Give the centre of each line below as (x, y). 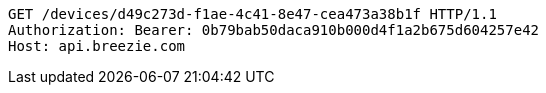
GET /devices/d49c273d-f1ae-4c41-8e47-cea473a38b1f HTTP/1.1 (252, 14)
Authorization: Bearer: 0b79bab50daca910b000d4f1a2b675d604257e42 (274, 30)
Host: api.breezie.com (97, 46)
